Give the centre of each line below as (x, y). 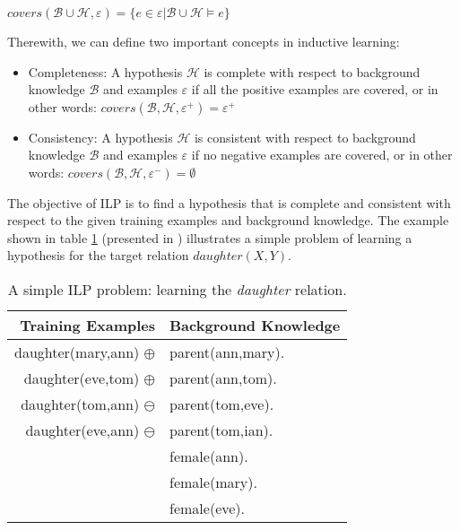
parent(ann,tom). (223, 378)
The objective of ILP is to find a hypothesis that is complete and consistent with (229, 202)
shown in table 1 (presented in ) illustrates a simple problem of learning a (210, 237)
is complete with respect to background (312, 71)
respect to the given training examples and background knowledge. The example (228, 220)
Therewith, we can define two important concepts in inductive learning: (204, 41)
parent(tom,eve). (222, 404)
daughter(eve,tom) (82, 378)
